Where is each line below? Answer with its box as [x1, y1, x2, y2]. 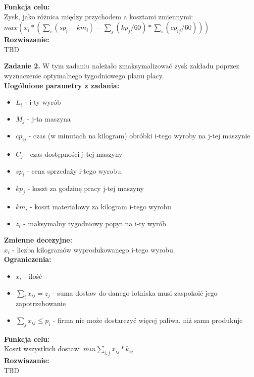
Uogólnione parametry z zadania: [4, 80, 119, 90]
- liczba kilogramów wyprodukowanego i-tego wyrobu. [12, 244, 175, 254]
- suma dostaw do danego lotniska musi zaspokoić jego [52, 287, 218, 298]
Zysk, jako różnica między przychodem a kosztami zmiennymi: [4, 11, 193, 21]
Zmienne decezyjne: [4, 235, 72, 245]
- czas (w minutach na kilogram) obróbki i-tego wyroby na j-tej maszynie [28, 130, 251, 141]
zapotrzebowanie [15, 298, 66, 309]
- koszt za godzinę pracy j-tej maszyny [27, 183, 144, 193]
